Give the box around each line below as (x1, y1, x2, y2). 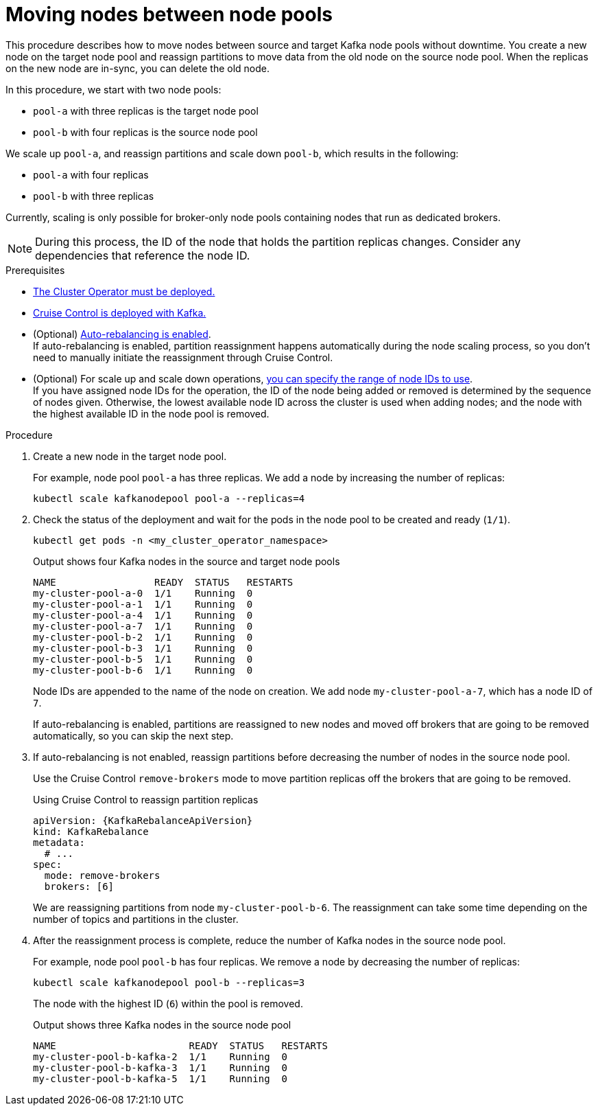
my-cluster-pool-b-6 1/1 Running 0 (33, 664, 253, 676)
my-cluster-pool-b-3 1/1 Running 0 (33, 642, 253, 654)
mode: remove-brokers (44, 869, 160, 881)
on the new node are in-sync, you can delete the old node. (5, 62, 270, 74)
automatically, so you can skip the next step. (33, 729, 234, 742)
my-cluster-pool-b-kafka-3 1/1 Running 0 (33, 1062, 287, 1073)
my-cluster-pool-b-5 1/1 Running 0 (33, 653, 253, 665)
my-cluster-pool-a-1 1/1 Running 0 (33, 598, 253, 610)
